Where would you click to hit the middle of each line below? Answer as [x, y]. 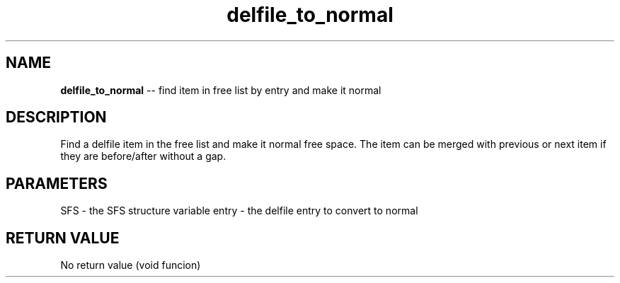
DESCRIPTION [56, 117]
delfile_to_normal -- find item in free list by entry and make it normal [221, 90]
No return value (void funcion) [131, 265]
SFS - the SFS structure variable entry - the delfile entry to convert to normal [239, 211]
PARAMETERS [57, 183]
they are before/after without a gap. [143, 156]
